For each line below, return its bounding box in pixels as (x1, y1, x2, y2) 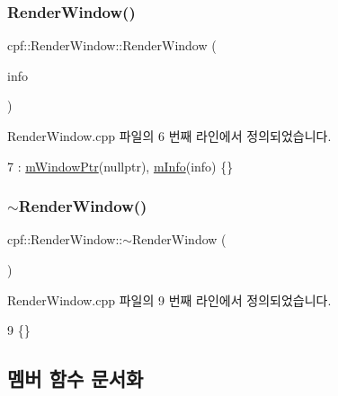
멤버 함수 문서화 (7, 365, 144, 392)
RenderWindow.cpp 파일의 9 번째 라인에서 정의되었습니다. (7, 290, 332, 309)
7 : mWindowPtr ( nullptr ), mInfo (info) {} (7, 156, 234, 175)
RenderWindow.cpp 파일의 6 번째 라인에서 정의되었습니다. (7, 127, 332, 145)
